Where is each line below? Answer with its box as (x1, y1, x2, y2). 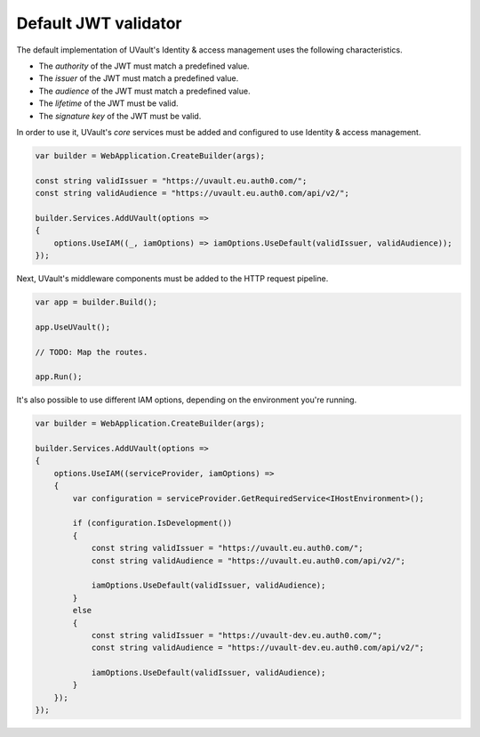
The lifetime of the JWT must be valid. (38, 98, 179, 109)
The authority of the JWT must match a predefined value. (38, 61, 250, 71)
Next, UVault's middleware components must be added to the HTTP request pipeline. (16, 272, 329, 284)
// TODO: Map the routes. (35, 347, 148, 357)
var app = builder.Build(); (35, 296, 157, 307)
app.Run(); (35, 372, 83, 382)
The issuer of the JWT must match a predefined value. (38, 73, 239, 84)
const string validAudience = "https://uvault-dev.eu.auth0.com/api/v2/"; (91, 643, 425, 653)
